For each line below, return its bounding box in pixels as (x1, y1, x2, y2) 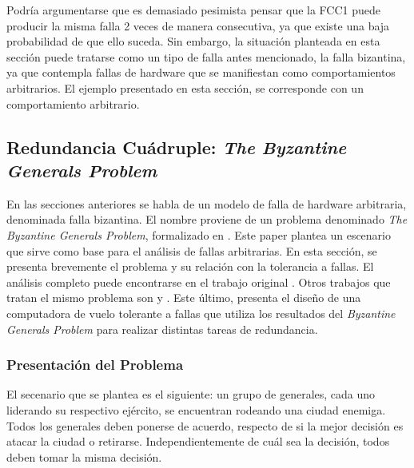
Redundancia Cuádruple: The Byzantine (6, 134, 347, 159)
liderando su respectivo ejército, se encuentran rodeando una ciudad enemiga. (6, 401, 386, 418)
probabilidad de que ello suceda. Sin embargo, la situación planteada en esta (6, 33, 380, 50)
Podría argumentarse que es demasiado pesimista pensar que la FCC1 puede (6, 2, 381, 18)
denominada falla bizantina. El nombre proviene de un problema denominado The (6, 211, 408, 228)
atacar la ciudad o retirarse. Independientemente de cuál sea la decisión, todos (6, 433, 390, 450)
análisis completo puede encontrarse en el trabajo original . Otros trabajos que (6, 273, 391, 290)
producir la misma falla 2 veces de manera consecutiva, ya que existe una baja (6, 17, 390, 34)
